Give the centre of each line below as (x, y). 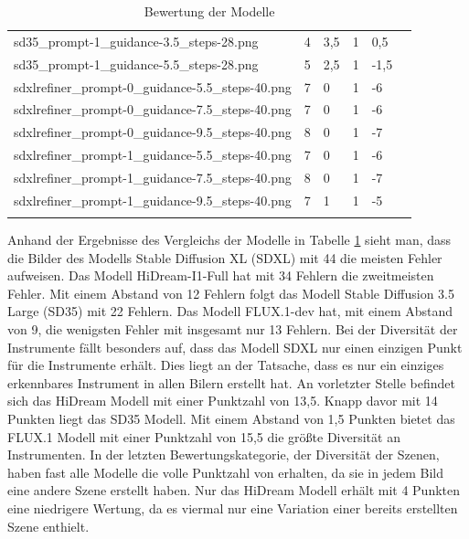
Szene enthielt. (48, 526)
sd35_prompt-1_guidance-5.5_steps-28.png (136, 63)
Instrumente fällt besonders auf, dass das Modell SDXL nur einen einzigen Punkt (235, 347)
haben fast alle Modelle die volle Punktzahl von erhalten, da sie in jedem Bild (225, 472)
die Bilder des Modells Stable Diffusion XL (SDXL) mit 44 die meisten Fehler (225, 257)
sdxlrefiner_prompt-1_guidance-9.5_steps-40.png (153, 200)
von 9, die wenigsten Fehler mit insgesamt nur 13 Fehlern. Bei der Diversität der (233, 329)
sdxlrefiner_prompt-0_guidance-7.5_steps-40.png (153, 109)
